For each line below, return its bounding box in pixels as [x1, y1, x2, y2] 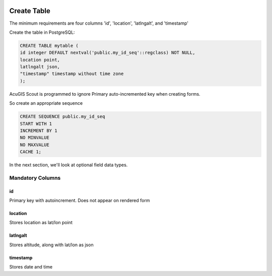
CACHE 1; [20, 149, 42, 155]
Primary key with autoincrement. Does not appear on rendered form [9, 197, 150, 203]
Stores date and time [9, 264, 53, 270]
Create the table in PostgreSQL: [9, 29, 75, 35]
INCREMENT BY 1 [20, 127, 57, 133]
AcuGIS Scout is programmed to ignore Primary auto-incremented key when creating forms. [9, 91, 201, 97]
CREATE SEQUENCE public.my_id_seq [20, 114, 105, 119]
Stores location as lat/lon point [9, 220, 73, 226]
